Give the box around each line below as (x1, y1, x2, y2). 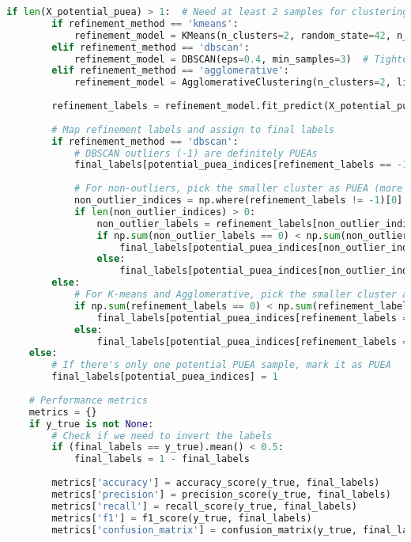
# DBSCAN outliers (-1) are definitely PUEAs (74, 147, 318, 159)
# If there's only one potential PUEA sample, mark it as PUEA (51, 359, 391, 371)
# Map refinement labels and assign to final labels (51, 123, 335, 135)
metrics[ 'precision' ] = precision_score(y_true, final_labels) (51, 488, 391, 500)
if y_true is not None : (28, 418, 154, 430)
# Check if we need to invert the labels (51, 430, 273, 442)
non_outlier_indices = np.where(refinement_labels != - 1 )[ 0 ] (74, 195, 403, 206)
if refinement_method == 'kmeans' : (51, 17, 239, 29)
